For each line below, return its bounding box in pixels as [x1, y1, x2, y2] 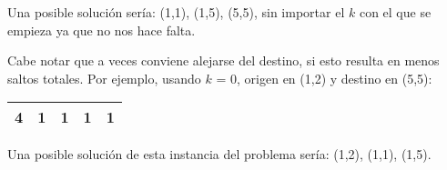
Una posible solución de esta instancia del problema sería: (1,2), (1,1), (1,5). [7, 145, 432, 164]
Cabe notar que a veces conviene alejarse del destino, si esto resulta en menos [7, 51, 440, 70]
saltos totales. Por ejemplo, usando [7, 68, 201, 87]
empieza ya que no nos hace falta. [7, 20, 196, 39]
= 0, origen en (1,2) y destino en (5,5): [216, 68, 432, 87]
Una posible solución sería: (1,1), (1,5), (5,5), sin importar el [7, 3, 345, 21]
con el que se [359, 3, 432, 21]
